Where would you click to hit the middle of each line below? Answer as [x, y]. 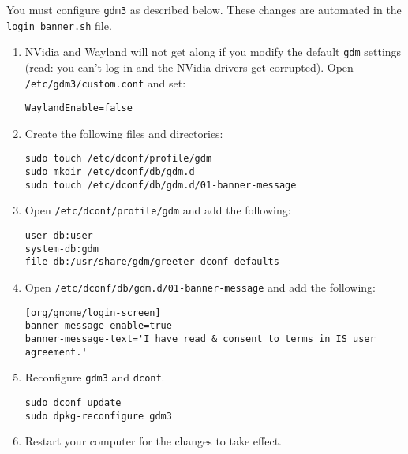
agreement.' [56, 352]
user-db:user [59, 236]
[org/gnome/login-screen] [93, 313]
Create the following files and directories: [124, 133]
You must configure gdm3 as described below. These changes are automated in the [204, 9]
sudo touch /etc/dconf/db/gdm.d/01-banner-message [161, 185]
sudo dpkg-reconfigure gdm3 [98, 416]
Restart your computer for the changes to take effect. [153, 441]
